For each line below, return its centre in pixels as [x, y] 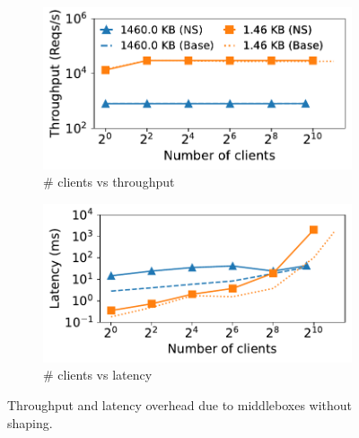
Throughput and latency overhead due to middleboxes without [180, 404]
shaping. [30, 422]
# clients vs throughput [109, 182]
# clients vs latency [98, 375]
